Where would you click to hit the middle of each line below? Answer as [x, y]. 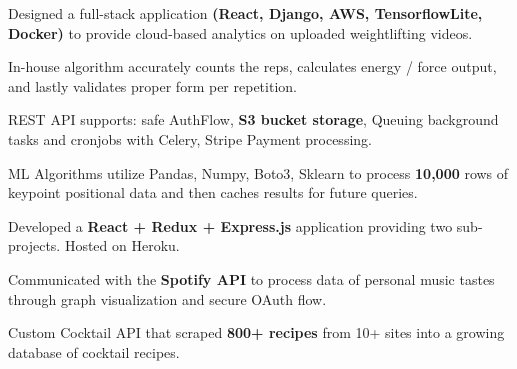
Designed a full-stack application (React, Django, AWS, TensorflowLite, [245, 13]
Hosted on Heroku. [122, 245]
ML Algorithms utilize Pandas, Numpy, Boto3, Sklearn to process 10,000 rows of [258, 172]
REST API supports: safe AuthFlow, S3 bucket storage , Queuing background [253, 119]
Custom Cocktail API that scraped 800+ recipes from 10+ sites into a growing [256, 332]
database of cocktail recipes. [94, 351]
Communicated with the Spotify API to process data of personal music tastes [251, 278]
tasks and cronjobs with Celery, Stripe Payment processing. [190, 138]
